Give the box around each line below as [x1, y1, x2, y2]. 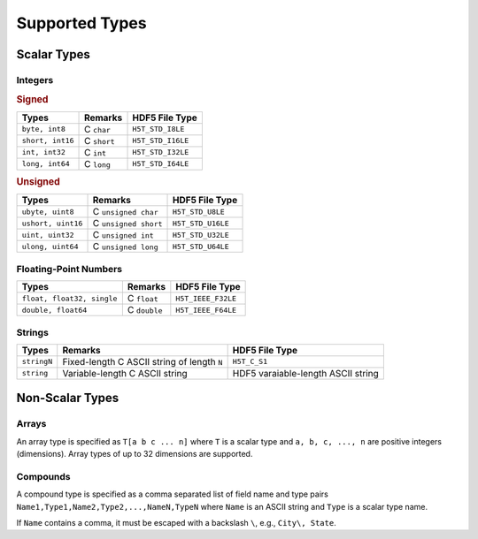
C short [84, 134, 115, 147]
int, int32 [21, 148, 66, 157]
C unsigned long [92, 240, 158, 253]
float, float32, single [21, 293, 118, 303]
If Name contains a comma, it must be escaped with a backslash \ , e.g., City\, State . [16, 518, 336, 528]
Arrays [16, 418, 47, 430]
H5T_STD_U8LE [173, 207, 225, 216]
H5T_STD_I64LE [132, 159, 189, 169]
